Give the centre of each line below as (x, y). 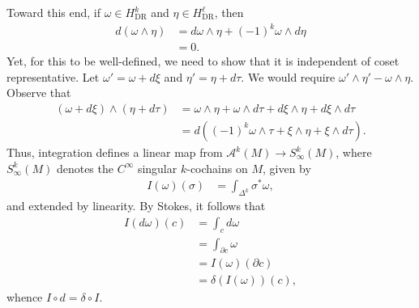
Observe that (39, 93)
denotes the (85, 168)
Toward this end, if (54, 12)
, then (229, 12)
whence (25, 297)
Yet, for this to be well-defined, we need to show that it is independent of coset (203, 61)
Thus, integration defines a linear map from (115, 152)
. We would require (288, 76)
